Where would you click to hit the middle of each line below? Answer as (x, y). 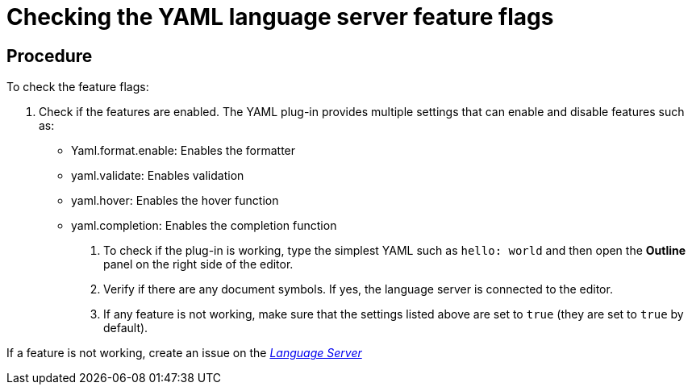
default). (126, 328)
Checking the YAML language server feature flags (280, 17)
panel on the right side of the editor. (198, 264)
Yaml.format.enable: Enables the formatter (183, 151)
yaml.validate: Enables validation (158, 176)
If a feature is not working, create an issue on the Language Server (184, 353)
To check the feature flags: (78, 87)
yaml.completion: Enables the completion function (204, 226)
